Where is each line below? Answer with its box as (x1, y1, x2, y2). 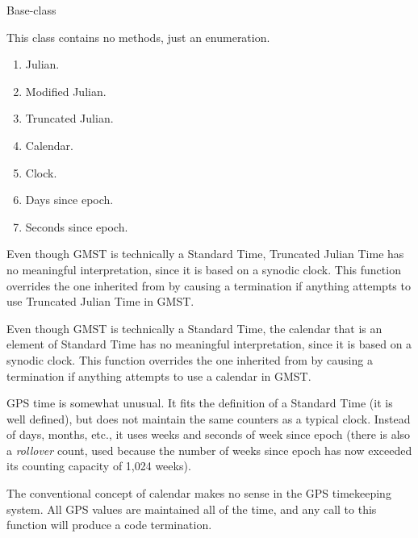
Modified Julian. (25, 82, 107, 99)
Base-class (6, 2, 56, 18)
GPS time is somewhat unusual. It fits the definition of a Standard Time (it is (6, 394, 393, 411)
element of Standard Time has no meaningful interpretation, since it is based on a (6, 336, 412, 352)
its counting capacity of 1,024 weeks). (6, 457, 191, 474)
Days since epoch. (25, 191, 114, 208)
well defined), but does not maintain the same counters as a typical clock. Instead (6, 410, 411, 427)
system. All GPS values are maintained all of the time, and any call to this (6, 500, 377, 517)
